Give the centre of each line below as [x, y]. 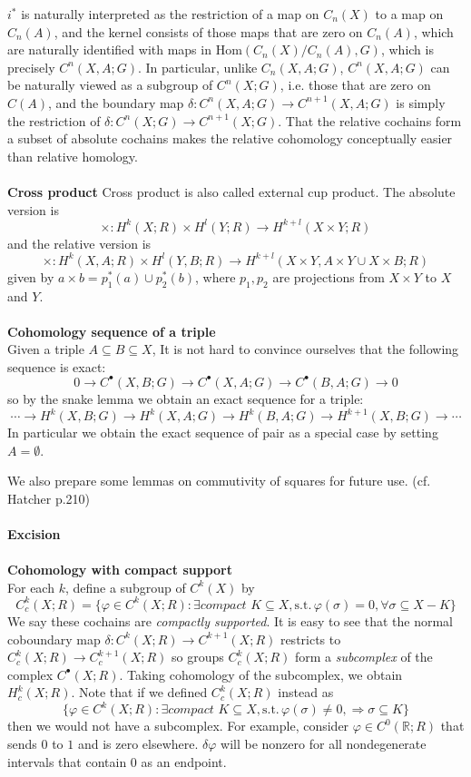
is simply [421, 102]
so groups [198, 657]
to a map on [409, 14]
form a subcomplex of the [363, 657]
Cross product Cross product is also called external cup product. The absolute [231, 191]
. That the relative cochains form [370, 120]
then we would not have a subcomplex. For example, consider [178, 726]
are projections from [329, 276]
